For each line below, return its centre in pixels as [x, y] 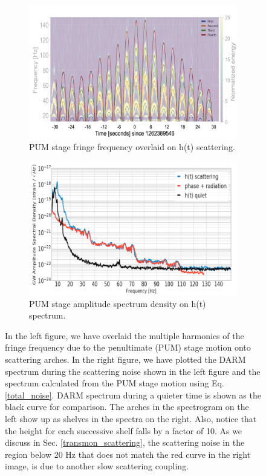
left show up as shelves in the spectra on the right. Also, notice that [131, 419]
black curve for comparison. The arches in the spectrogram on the [127, 407]
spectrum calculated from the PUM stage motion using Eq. [115, 383]
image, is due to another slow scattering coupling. [97, 466]
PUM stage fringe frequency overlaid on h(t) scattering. [132, 146]
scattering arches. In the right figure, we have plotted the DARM [125, 359]
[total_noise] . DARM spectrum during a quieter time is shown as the [133, 395]
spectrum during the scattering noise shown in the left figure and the [133, 371]
